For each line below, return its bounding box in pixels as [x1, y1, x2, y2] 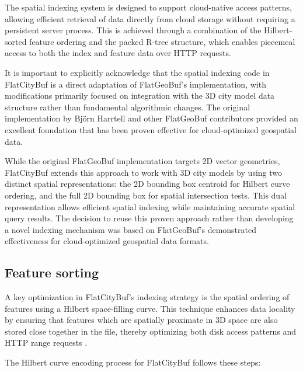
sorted [5, 35, 27, 47]
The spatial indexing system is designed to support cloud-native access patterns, [5, 1, 292, 13]
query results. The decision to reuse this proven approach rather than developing [5, 212, 294, 224]
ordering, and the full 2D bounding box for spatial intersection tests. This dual [5, 189, 287, 201]
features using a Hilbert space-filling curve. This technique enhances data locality [5, 302, 295, 314]
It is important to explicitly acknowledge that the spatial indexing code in [5, 66, 270, 78]
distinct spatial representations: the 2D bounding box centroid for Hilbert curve [5, 178, 290, 190]
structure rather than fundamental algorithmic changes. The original [5, 100, 250, 113]
